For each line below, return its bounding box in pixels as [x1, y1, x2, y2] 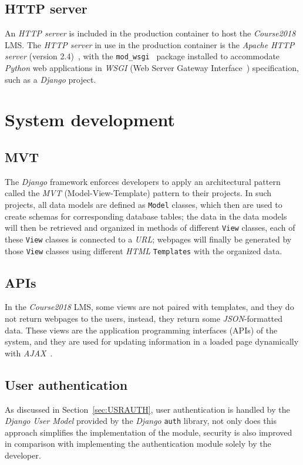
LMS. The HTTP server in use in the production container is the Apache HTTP [5, 38, 295, 50]
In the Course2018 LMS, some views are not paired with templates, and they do [5, 301, 294, 313]
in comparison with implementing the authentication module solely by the [5, 437, 271, 450]
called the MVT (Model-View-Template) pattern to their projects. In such [5, 187, 272, 199]
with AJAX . [5, 346, 53, 359]
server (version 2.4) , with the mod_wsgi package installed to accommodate [5, 50, 280, 62]
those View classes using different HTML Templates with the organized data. [5, 244, 282, 257]
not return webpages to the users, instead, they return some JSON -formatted [5, 312, 282, 325]
